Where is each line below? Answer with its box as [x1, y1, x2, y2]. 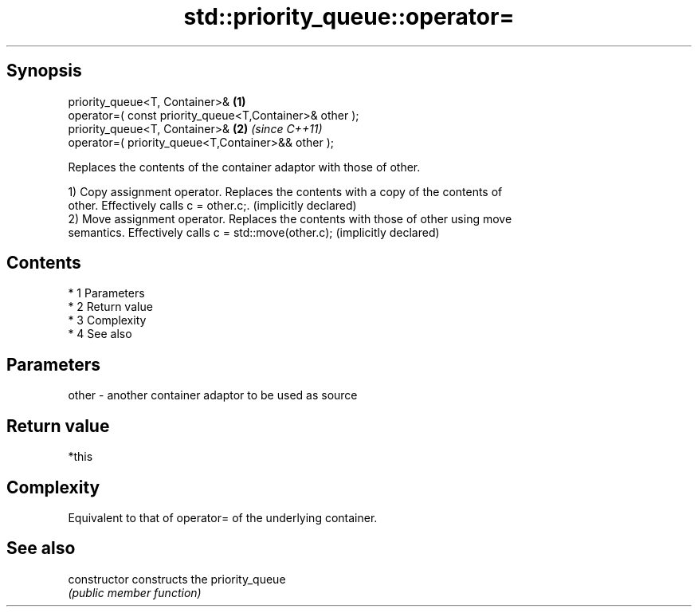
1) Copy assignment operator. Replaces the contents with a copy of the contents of [68, 184, 503, 198]
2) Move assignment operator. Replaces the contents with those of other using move [68, 211, 512, 226]
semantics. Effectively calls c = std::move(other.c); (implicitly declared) [68, 225, 440, 239]
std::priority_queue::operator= [183, 3, 515, 30]
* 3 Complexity [68, 313, 147, 328]
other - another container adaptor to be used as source [68, 388, 358, 403]
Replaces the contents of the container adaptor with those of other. [68, 159, 421, 174]
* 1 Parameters [68, 286, 145, 301]
